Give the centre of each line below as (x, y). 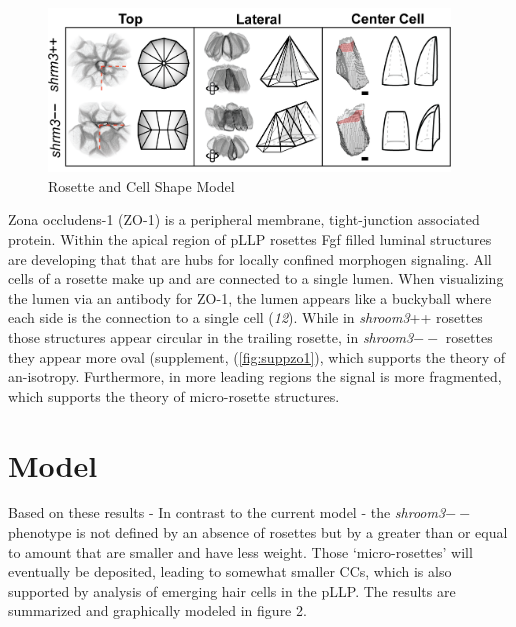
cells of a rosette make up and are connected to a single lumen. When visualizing (256, 278)
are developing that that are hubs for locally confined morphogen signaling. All (250, 258)
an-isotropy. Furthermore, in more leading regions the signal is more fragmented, (255, 376)
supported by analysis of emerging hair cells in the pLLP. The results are (232, 590)
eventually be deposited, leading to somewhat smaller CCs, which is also (230, 571)
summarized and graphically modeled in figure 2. (157, 610)
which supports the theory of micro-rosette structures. (174, 395)
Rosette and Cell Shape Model (141, 185)
